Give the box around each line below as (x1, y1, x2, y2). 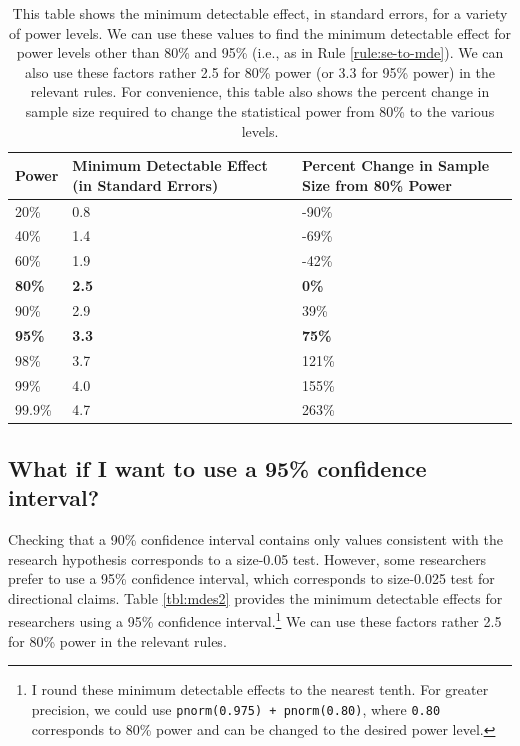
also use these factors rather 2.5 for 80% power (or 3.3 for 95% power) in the (25, 61, 495, 82)
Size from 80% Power (301, 174, 452, 195)
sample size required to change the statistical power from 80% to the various (25, 100, 495, 121)
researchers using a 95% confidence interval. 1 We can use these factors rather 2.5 (8, 608, 502, 632)
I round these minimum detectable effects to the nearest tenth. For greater (31, 679, 489, 700)
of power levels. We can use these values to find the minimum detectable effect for (9, 22, 511, 43)
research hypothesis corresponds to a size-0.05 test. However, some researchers (8, 548, 487, 569)
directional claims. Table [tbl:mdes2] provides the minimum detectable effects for (8, 587, 503, 608)
